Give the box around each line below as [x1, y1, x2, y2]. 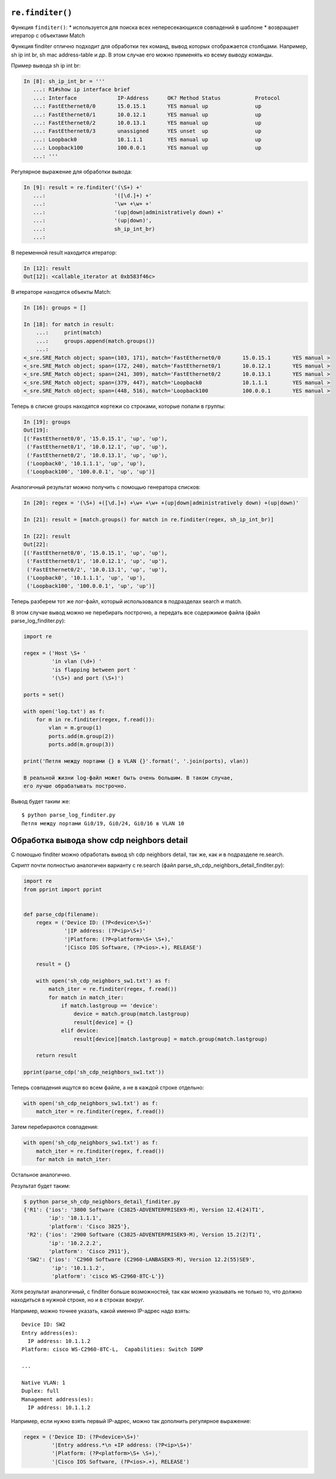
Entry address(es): [21, 1329, 78, 1336]
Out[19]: [23, 427, 49, 433]
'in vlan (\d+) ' [51, 658, 102, 665]
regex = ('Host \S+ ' [23, 650, 87, 656]
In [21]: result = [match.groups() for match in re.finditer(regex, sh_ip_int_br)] [23, 517, 274, 523]
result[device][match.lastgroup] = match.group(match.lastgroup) [73, 1035, 268, 1042]
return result [36, 1052, 77, 1059]
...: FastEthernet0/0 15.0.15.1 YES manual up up [33, 103, 262, 110]
